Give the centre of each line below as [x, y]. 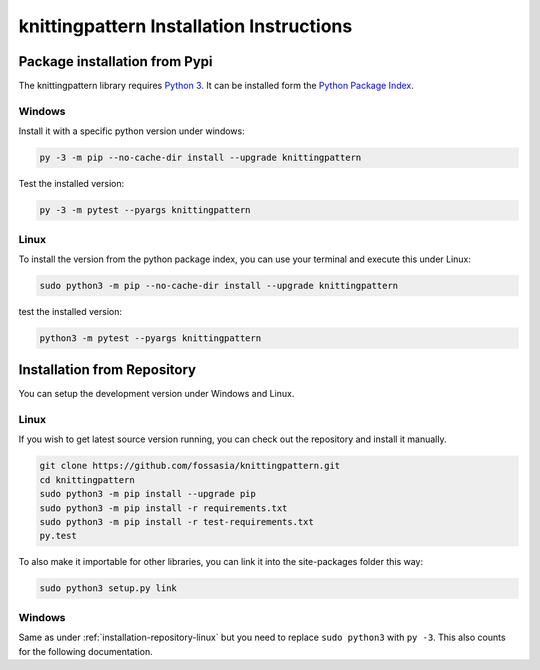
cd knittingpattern [87, 479]
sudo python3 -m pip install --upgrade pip [148, 494]
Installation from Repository [107, 370]
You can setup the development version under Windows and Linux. [156, 394]
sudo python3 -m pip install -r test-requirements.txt [176, 522]
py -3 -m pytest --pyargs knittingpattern [145, 210]
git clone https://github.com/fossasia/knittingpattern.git [190, 466]
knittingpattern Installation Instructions [185, 26]
